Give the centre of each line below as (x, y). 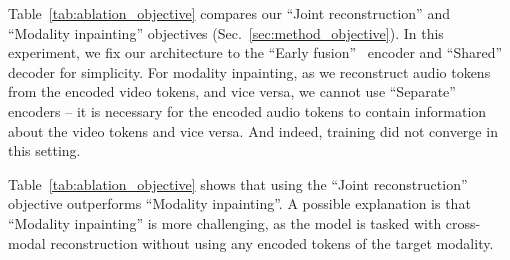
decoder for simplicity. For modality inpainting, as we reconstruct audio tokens (249, 71)
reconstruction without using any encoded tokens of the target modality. (272, 242)
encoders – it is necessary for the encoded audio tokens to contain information (247, 110)
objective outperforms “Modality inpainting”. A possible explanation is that (239, 203)
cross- (463, 222)
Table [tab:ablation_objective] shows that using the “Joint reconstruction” (238, 183)
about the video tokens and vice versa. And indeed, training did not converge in (253, 130)
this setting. (44, 150)
